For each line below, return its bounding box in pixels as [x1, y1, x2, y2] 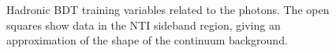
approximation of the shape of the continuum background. [6, 32, 288, 48]
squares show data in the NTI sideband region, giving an [6, 16, 281, 33]
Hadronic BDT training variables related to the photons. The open [6, 2, 330, 17]
